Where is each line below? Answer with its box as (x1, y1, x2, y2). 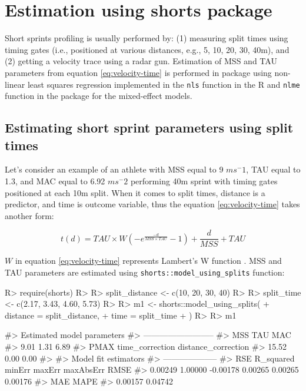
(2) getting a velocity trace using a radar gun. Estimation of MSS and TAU (5, 55, 277, 67)
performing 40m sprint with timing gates (130, 174, 278, 187)
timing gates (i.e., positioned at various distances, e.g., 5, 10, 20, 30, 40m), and (5, 43, 290, 55)
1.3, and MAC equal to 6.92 (5, 174, 105, 187)
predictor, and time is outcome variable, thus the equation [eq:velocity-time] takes (5, 198, 300, 210)
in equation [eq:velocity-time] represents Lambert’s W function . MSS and (15, 254, 282, 267)
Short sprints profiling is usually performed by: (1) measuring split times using (5, 32, 288, 44)
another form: (5, 209, 54, 221)
